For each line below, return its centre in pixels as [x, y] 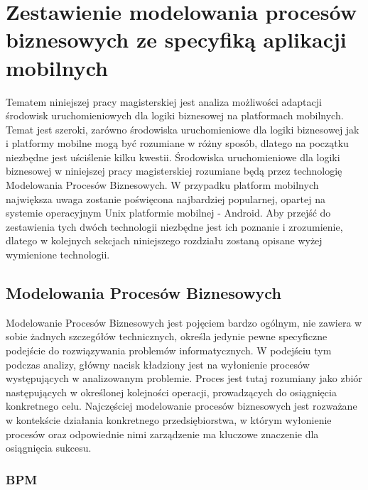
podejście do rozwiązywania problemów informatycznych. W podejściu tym [169, 350]
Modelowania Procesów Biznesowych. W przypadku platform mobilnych [162, 185]
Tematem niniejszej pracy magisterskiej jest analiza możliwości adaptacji [164, 101]
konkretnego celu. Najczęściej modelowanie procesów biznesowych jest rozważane [182, 406]
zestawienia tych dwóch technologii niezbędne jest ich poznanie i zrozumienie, [174, 226]
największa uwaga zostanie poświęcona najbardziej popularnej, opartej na [166, 198]
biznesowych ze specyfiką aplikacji [176, 39]
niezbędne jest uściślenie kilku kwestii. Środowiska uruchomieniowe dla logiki [173, 157]
